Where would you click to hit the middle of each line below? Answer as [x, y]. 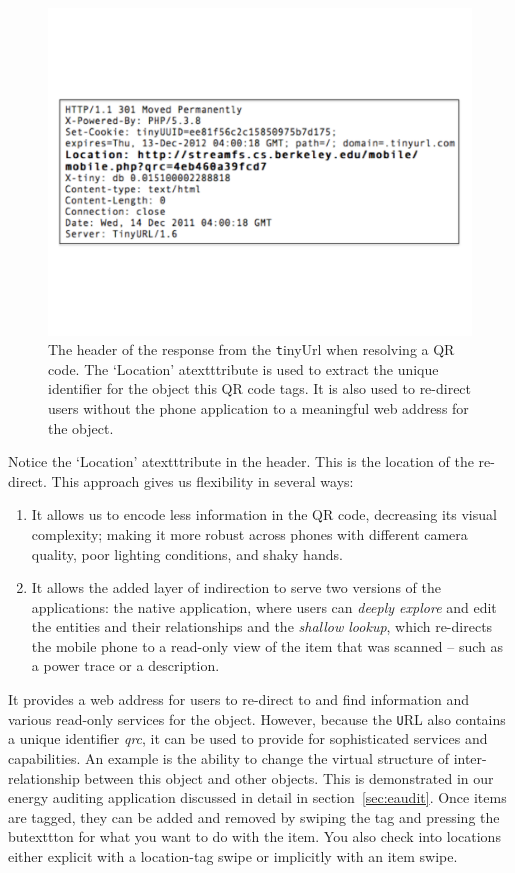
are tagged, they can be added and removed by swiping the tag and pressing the [254, 816]
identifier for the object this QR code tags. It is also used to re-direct [260, 388]
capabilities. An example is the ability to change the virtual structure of [228, 757]
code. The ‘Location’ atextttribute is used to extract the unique [243, 368]
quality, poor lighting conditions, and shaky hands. [187, 553]
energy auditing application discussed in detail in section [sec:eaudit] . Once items [257, 797]
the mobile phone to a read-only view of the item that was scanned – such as [267, 645]
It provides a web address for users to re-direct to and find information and [239, 699]
